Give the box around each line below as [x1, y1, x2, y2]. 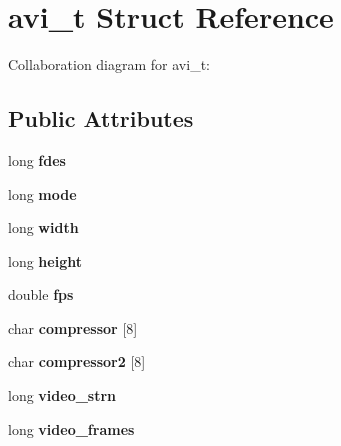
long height [8, 250, 82, 271]
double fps [8, 284, 74, 305]
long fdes [8, 149, 66, 170]
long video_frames [8, 418, 135, 439]
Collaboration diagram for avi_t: [8, 54, 210, 75]
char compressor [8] [8, 317, 138, 338]
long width [8, 217, 79, 238]
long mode [8, 183, 77, 204]
